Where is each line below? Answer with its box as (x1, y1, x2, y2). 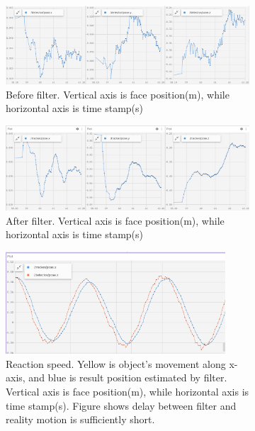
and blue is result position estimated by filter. (28, 370, 227, 385)
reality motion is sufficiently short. (6, 412, 155, 427)
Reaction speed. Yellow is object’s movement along (6, 356, 226, 371)
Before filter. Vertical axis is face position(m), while (6, 86, 229, 101)
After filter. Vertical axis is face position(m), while (6, 213, 225, 228)
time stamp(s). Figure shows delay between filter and (6, 398, 237, 413)
